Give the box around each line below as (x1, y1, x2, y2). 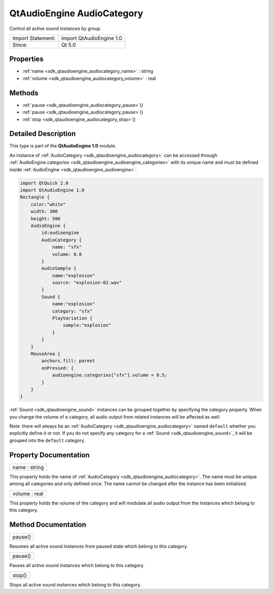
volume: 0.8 (52, 251, 82, 257)
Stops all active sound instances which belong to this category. (9, 581, 142, 587)
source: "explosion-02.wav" (52, 280, 122, 286)
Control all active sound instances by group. (9, 25, 101, 32)
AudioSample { (41, 265, 77, 272)
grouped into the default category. (9, 437, 86, 443)
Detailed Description (9, 130, 76, 138)
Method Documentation (9, 520, 86, 529)
